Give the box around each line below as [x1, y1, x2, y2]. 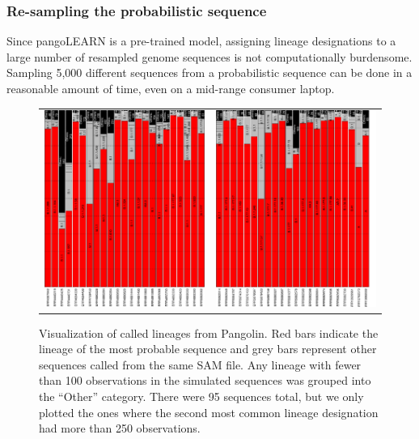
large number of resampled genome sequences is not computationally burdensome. [6, 48, 413, 65]
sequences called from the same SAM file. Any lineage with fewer [39, 356, 362, 373]
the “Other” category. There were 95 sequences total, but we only [39, 388, 364, 405]
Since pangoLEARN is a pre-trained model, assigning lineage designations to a [6, 32, 396, 49]
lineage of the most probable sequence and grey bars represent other [39, 340, 377, 357]
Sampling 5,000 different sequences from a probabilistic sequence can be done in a [6, 64, 413, 81]
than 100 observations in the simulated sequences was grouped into [39, 372, 371, 389]
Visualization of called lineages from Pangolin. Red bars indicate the [39, 324, 379, 341]
